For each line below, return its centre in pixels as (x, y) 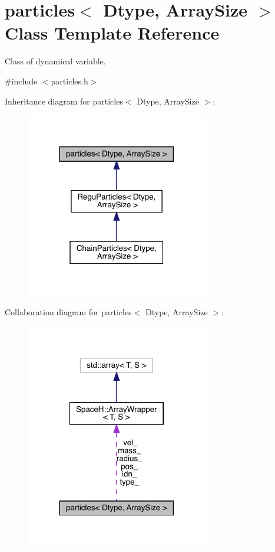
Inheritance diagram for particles (64, 101)
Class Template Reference (112, 33)
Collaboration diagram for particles (68, 312)
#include (21, 81)
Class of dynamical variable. (55, 61)
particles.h (69, 81)
